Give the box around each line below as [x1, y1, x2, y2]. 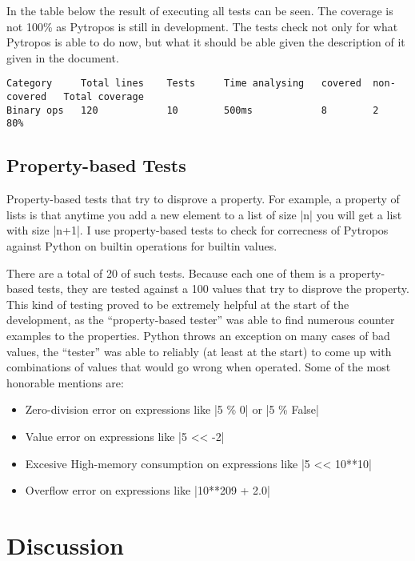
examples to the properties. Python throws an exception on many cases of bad [6, 327, 390, 343]
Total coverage [63, 91, 144, 103]
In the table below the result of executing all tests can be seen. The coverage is [6, 2, 393, 18]
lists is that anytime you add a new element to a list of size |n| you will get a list [6, 206, 402, 222]
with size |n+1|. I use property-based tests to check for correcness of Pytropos [6, 222, 389, 238]
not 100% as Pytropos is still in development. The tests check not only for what [6, 18, 398, 34]
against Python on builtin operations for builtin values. [6, 237, 277, 254]
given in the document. [6, 49, 119, 66]
